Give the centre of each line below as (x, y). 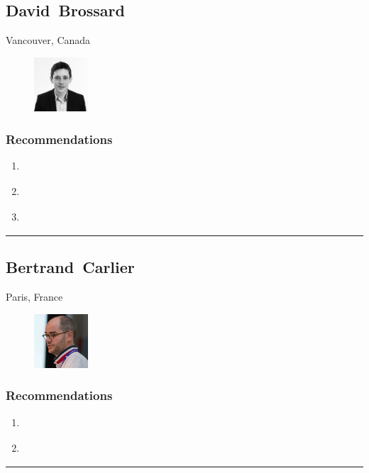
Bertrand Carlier (70, 267)
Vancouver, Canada (48, 40)
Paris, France (34, 297)
